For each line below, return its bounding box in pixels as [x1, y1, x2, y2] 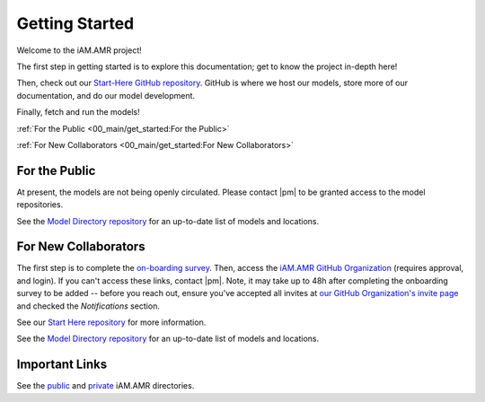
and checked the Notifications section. [16, 301, 161, 311]
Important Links [16, 357, 108, 372]
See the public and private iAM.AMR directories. [16, 380, 195, 391]
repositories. [16, 199, 64, 210]
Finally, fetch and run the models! [16, 107, 141, 118]
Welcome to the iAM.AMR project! [16, 45, 143, 56]
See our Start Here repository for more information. [16, 317, 207, 328]
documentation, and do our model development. [16, 90, 196, 100]
